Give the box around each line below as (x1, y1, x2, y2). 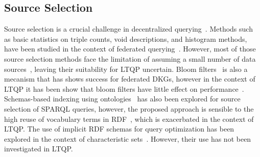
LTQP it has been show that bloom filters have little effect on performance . (4, 83, 244, 94)
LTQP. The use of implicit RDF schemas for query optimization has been (4, 123, 234, 134)
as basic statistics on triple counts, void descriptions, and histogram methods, (4, 33, 247, 44)
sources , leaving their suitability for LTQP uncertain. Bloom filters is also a (4, 63, 248, 74)
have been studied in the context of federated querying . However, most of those (4, 43, 256, 54)
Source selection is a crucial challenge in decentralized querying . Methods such (4, 23, 253, 34)
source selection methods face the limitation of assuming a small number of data (4, 53, 256, 64)
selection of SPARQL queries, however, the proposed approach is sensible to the (4, 103, 254, 114)
